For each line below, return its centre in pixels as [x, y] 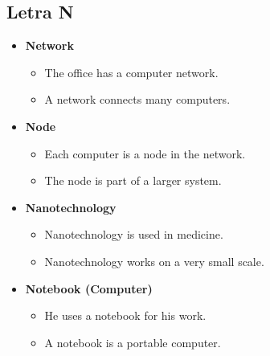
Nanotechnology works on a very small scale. [154, 261]
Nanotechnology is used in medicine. [134, 234]
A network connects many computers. [137, 99]
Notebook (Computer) [89, 288]
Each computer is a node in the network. [145, 153]
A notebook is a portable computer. [133, 342]
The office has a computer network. [131, 72]
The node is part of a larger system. [133, 180]
